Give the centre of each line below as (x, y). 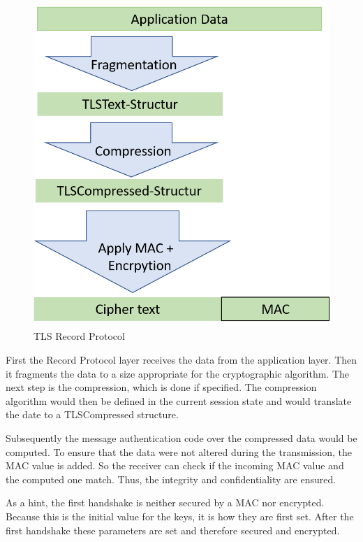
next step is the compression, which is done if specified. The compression (161, 387)
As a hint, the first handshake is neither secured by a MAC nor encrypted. (165, 502)
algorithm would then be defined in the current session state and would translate (179, 400)
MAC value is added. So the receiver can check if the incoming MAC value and (175, 465)
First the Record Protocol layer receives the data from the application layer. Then (181, 359)
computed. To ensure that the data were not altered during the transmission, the (179, 451)
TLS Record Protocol (79, 336)
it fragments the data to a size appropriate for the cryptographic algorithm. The (178, 373)
